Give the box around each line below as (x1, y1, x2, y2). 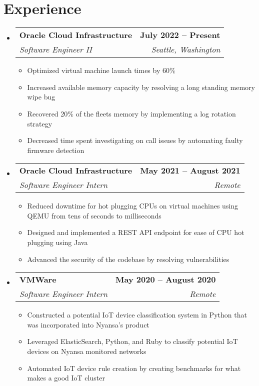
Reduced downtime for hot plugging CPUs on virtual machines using (27, 200, 238, 211)
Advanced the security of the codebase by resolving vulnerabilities (27, 253, 229, 264)
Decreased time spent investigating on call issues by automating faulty (27, 135, 243, 145)
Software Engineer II (19, 43, 92, 55)
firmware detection (27, 144, 84, 155)
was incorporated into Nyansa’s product (27, 319, 149, 329)
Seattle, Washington (151, 43, 220, 55)
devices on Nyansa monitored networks (27, 346, 146, 356)
